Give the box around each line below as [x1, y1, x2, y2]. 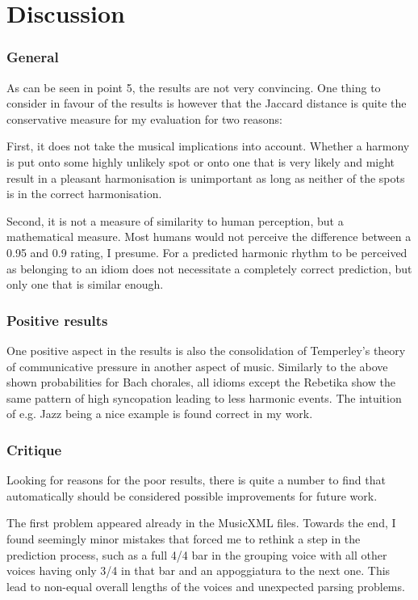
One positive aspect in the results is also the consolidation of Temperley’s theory [6, 341, 406, 358]
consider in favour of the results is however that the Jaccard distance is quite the [6, 95, 407, 112]
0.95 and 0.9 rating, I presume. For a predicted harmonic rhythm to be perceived [6, 243, 408, 260]
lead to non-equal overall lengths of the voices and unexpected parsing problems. [6, 577, 405, 594]
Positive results [6, 310, 108, 330]
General [6, 47, 59, 67]
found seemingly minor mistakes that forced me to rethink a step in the [6, 530, 361, 547]
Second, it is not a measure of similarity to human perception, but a [6, 212, 344, 229]
